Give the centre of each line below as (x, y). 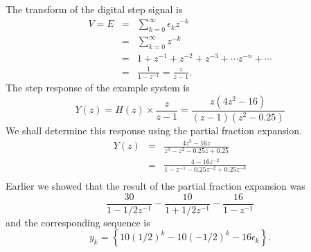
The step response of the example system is (98, 88)
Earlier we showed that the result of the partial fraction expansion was (155, 185)
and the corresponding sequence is (78, 222)
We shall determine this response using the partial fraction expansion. (154, 130)
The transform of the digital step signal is (94, 9)
